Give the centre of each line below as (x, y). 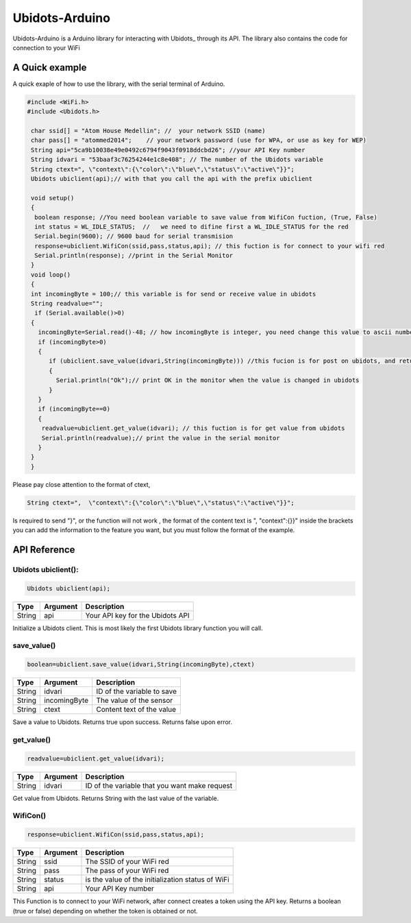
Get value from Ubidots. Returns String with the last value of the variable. (116, 798)
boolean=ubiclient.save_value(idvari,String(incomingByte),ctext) (141, 664)
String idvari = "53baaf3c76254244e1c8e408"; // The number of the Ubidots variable (177, 160)
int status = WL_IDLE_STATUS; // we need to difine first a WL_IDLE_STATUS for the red (191, 227)
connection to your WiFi (46, 47)
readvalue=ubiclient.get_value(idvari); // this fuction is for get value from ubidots (193, 428)
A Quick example (50, 68)
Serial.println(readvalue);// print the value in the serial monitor (161, 438)
